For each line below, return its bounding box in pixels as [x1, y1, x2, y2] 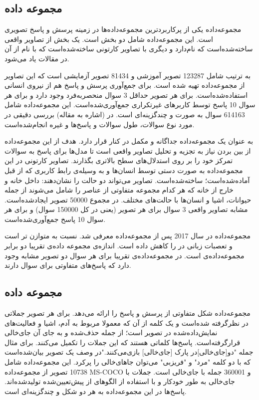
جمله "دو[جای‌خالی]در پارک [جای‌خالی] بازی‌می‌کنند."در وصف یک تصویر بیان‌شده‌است [4, 347, 254, 357]
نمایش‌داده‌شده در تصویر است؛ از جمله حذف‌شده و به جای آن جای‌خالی [4, 327, 218, 338]
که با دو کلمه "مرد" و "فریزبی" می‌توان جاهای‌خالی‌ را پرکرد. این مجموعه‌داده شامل [4, 357, 251, 367]
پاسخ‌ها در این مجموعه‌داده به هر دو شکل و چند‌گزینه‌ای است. [4, 386, 187, 396]
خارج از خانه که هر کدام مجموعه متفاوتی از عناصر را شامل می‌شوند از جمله [4, 185, 234, 195]
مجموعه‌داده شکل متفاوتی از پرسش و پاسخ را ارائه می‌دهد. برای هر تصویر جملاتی [4, 308, 251, 318]
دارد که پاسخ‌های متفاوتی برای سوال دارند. [4, 260, 131, 270]
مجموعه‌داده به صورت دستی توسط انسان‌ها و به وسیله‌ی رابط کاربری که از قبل [4, 165, 243, 175]
